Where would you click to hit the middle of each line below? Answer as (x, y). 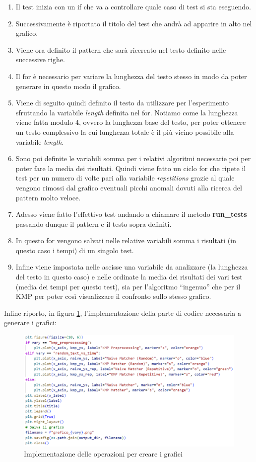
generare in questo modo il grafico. (68, 86)
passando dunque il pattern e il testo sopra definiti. (94, 224)
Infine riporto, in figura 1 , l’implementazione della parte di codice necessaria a (123, 313)
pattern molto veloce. (48, 197)
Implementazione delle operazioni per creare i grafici (103, 453)
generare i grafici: (30, 323)
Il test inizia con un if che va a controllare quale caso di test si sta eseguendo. (133, 6)
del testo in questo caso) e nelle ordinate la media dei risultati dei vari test (129, 277)
